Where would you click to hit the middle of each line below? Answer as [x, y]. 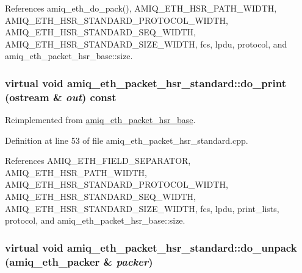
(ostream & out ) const [61, 97]
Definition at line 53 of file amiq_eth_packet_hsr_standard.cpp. [127, 140]
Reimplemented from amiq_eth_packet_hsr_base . [100, 120]
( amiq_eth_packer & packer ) [79, 261]
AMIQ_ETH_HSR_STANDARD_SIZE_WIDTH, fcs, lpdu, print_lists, [142, 208]
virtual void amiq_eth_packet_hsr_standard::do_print [146, 83]
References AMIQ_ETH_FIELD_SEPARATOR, [98, 161]
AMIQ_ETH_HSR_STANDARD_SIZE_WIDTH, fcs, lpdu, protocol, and [146, 44]
